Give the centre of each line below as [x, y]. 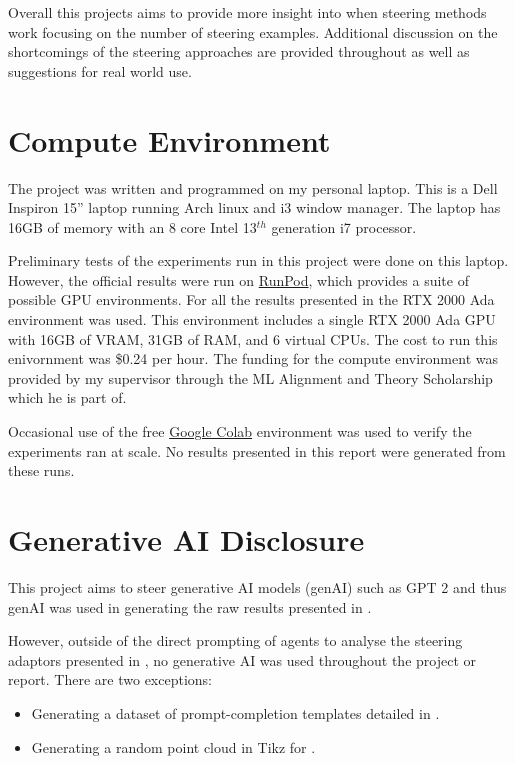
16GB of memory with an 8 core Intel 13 [132, 226]
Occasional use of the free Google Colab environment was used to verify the [240, 431]
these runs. [41, 470]
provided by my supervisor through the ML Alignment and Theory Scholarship [250, 377]
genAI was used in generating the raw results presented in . [190, 606]
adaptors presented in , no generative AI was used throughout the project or [242, 659]
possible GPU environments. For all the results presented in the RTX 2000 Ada [251, 299]
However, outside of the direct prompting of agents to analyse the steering [235, 640]
